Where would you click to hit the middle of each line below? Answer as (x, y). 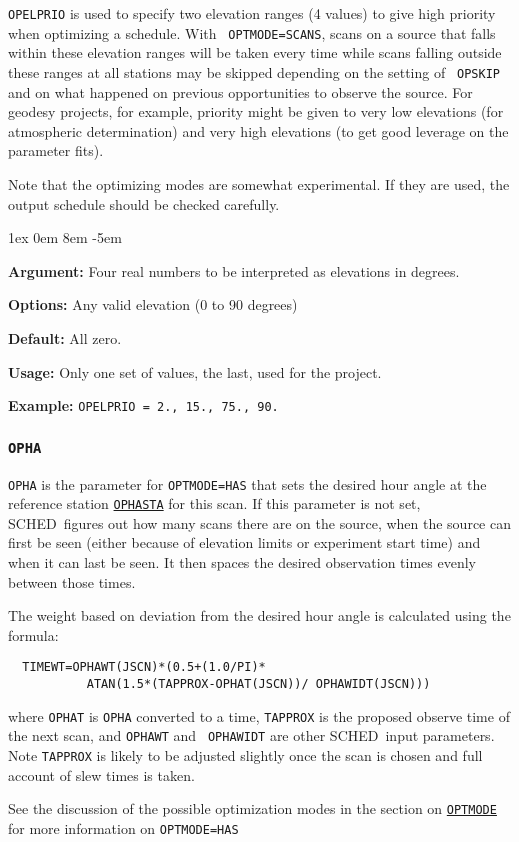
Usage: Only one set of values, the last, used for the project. (195, 371)
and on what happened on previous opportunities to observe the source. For (240, 91)
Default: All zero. (65, 337)
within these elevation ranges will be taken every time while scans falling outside (255, 52)
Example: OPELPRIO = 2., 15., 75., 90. (143, 405)
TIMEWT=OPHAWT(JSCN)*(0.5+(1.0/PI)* (144, 667)
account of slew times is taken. (101, 774)
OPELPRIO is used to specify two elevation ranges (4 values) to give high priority (252, 13)
